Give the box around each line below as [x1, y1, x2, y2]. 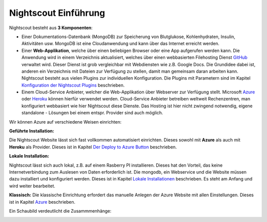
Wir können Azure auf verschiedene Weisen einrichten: [9, 119, 122, 125]
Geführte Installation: [9, 128, 54, 134]
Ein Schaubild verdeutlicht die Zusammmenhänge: [9, 208, 112, 214]
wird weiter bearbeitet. [9, 183, 55, 189]
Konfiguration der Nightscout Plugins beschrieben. [21, 82, 125, 88]
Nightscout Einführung [9, 7, 105, 18]
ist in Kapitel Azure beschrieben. [9, 199, 76, 205]
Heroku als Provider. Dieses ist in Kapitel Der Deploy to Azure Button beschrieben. [9, 144, 177, 150]
